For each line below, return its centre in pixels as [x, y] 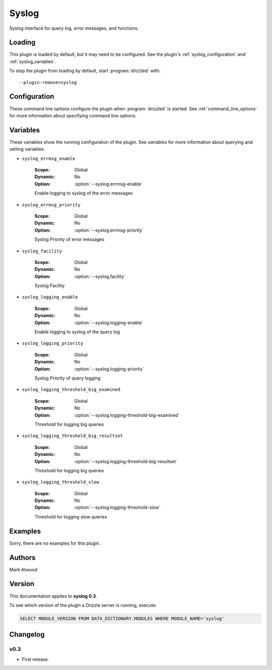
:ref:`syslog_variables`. [33, 61]
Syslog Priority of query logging [67, 378]
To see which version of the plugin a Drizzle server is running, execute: [83, 605]
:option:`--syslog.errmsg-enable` [109, 184]
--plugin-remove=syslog [48, 82]
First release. [36, 659]
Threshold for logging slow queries [71, 516]
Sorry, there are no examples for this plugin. [55, 543]
